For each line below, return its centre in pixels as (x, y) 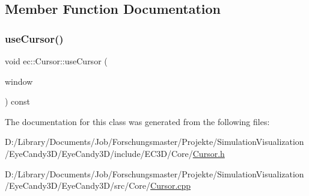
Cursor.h (209, 153)
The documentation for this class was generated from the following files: (137, 121)
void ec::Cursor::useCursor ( (56, 61)
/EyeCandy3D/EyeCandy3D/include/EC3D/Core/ (99, 153)
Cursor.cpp (171, 185)
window (19, 81)
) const (18, 101)
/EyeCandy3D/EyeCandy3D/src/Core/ (78, 185)
